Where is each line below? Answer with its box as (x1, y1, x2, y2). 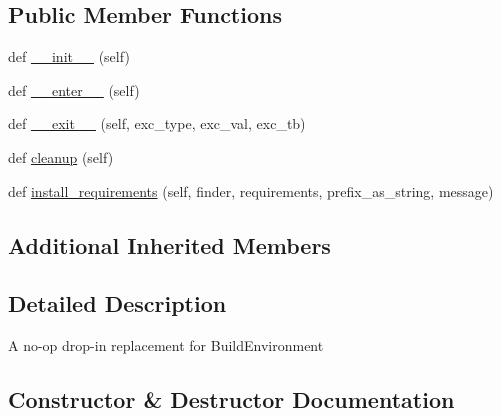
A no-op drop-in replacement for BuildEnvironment (8, 335, 324, 356)
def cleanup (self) (8, 146, 114, 167)
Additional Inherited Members (8, 229, 331, 260)
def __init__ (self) (8, 46, 130, 67)
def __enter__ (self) (8, 79, 140, 100)
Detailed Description (8, 288, 227, 319)
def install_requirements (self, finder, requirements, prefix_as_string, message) (8, 180, 494, 201)
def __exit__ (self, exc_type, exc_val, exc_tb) (8, 113, 306, 134)
